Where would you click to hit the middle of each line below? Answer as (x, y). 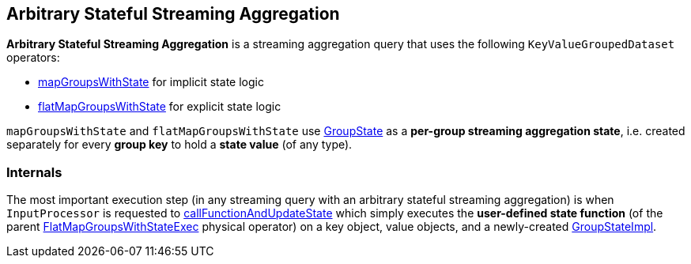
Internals (34, 172)
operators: (33, 58)
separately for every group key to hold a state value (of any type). (179, 145)
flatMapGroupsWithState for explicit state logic (160, 107)
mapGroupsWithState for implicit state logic (151, 82)
